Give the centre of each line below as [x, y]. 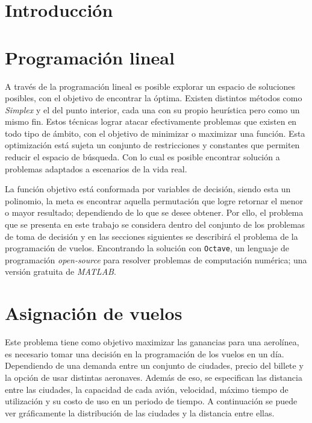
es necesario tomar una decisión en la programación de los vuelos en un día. [145, 353]
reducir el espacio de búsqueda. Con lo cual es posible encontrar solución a [142, 157]
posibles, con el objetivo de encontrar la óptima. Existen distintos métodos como [154, 98]
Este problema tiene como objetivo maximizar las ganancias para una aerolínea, [152, 342]
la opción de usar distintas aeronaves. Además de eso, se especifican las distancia [154, 377]
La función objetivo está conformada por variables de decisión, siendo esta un [148, 189]
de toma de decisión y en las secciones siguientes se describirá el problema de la [151, 236]
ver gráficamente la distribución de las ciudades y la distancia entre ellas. [140, 412]
